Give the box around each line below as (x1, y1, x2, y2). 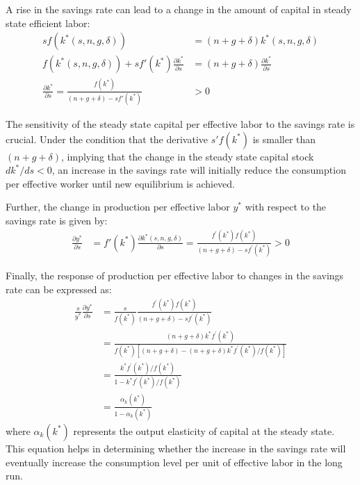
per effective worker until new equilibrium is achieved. (6, 176, 235, 190)
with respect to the (245, 199, 327, 214)
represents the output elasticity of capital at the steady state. (73, 423, 335, 438)
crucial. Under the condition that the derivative (6, 131, 208, 146)
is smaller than (252, 131, 316, 146)
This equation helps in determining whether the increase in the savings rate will (6, 441, 346, 455)
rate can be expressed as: (6, 281, 112, 296)
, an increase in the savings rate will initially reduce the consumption (51, 163, 346, 177)
